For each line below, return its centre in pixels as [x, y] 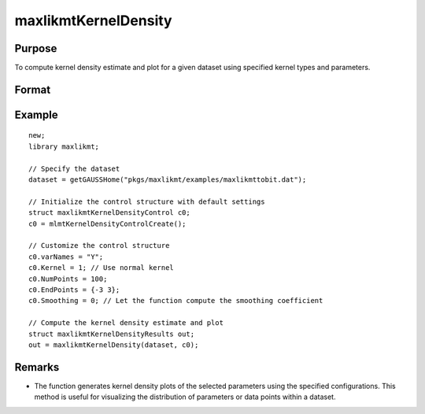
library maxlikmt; [64, 146]
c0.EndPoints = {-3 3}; [74, 290]
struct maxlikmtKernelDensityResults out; [112, 334]
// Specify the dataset [74, 168]
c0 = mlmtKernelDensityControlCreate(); [107, 224]
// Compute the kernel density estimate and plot [126, 323]
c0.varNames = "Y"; [66, 257]
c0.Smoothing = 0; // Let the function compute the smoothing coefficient [176, 301]
